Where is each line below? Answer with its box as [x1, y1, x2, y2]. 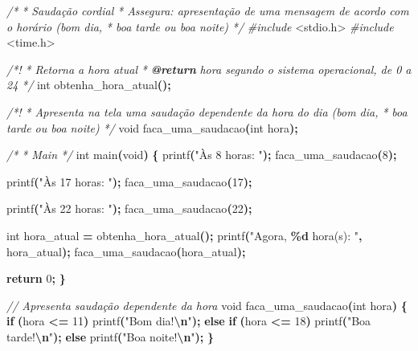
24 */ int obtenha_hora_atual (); [6, 76, 171, 93]
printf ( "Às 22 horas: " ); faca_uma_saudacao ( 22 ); [6, 200, 252, 217]
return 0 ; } [6, 270, 66, 287]
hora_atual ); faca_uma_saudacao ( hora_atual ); [6, 243, 246, 259]
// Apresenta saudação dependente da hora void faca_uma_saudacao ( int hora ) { [6, 296, 408, 313]
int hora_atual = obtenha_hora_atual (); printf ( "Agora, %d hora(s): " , [6, 227, 363, 243]
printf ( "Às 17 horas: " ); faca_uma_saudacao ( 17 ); [6, 173, 252, 190]
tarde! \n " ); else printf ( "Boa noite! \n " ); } [6, 328, 215, 345]
